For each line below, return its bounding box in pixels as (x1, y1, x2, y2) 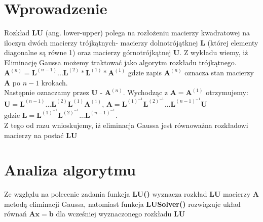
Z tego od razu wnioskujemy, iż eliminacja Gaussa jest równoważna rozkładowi (4, 119, 248, 130)
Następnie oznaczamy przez (4, 87, 89, 98)
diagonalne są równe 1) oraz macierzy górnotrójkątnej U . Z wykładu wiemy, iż (4, 47, 248, 58)
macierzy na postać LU (4, 129, 78, 140)
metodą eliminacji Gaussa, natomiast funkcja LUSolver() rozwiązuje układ (4, 198, 241, 209)
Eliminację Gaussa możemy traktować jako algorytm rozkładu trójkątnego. (4, 57, 237, 67)
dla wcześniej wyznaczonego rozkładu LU (56, 208, 185, 219)
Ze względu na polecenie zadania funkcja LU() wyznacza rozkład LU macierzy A (4, 189, 259, 199)
